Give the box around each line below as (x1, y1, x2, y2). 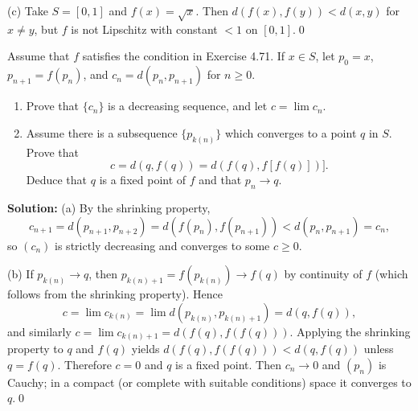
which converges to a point (224, 124, 357, 141)
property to (7, 340, 64, 357)
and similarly (7, 323, 72, 339)
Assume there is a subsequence (26, 124, 178, 141)
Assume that (7, 47, 70, 64)
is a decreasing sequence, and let (108, 97, 268, 114)
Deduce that (26, 171, 88, 188)
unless (363, 340, 394, 357)
